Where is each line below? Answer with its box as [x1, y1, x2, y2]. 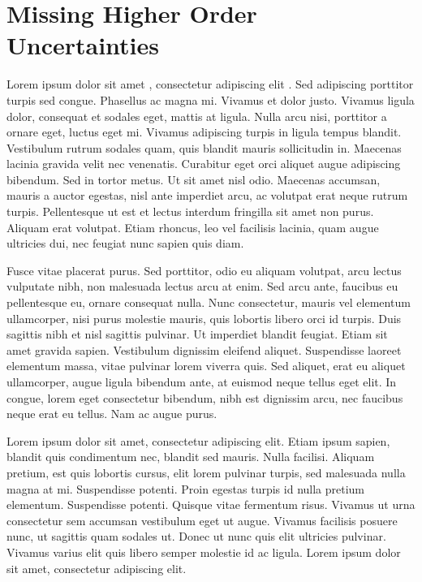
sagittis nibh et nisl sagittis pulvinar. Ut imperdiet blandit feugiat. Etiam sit [6, 325, 388, 343]
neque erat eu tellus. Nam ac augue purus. [6, 405, 217, 422]
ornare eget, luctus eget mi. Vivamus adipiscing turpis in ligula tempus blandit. [6, 123, 402, 140]
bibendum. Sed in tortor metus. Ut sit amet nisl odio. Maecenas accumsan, [6, 170, 381, 188]
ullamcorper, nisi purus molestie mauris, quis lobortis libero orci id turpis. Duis [6, 309, 402, 326]
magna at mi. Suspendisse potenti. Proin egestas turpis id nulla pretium [6, 480, 365, 497]
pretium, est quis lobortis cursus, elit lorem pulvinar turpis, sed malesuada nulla [6, 463, 406, 481]
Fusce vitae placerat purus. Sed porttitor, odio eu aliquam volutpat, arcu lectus [6, 261, 402, 278]
